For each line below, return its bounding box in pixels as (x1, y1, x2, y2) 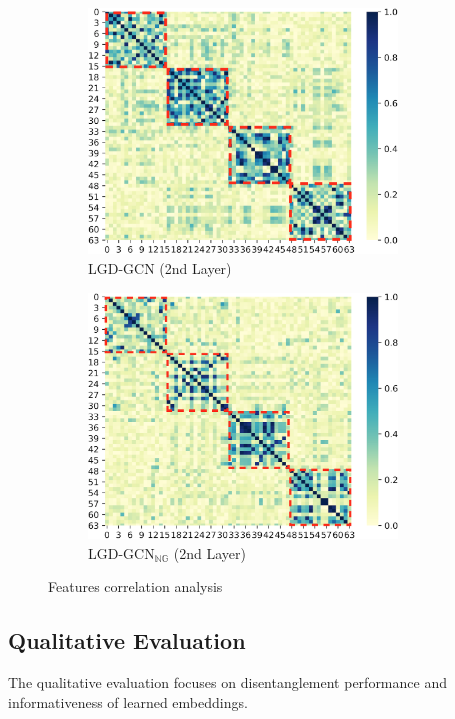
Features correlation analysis (48, 576, 223, 597)
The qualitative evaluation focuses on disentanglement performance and (8, 671, 447, 692)
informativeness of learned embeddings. (8, 691, 248, 712)
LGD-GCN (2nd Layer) (88, 257, 232, 278)
